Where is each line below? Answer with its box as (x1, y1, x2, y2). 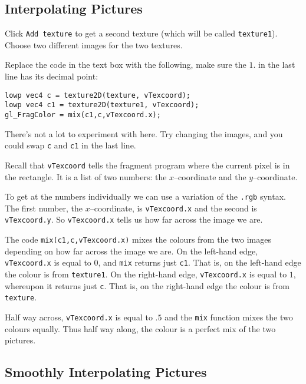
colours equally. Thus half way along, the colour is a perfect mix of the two (5, 322, 276, 335)
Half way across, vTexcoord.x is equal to (5, 310, 153, 323)
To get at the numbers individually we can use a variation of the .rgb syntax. (5, 190, 286, 203)
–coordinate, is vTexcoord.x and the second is (90, 201, 257, 214)
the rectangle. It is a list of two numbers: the (5, 170, 167, 183)
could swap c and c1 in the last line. (5, 139, 136, 151)
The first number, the (5, 201, 83, 214)
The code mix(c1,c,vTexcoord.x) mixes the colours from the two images (5, 233, 271, 246)
